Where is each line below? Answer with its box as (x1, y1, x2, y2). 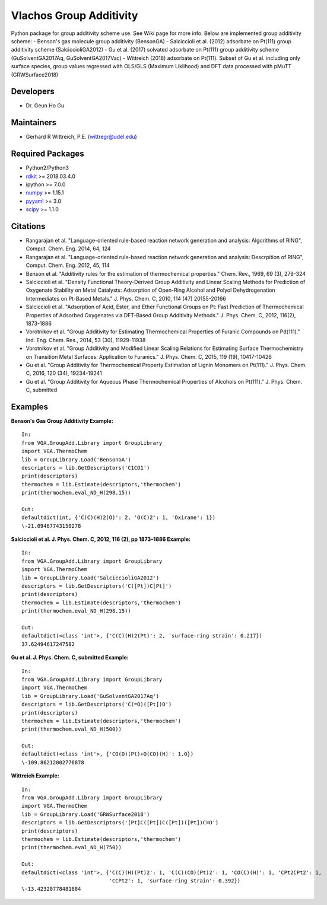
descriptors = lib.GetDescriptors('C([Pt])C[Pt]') (21, 583, 172, 589)
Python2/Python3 (26, 164, 69, 171)
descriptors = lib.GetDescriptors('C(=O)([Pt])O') (21, 701, 172, 708)
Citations (11, 221, 46, 231)
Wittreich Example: (11, 772, 59, 779)
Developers (11, 87, 55, 97)
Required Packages (11, 149, 84, 159)
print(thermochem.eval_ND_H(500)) (21, 726, 122, 732)
